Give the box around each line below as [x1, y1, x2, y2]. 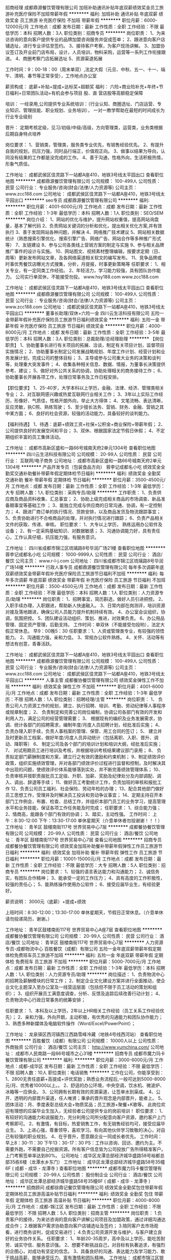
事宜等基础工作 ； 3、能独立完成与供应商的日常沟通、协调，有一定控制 [14, 502, 162, 508]
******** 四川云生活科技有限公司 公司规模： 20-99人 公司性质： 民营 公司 [5, 451, 162, 457]
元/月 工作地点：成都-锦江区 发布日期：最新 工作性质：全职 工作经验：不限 [5, 1204, 161, 1209]
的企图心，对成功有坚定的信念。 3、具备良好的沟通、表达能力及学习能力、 [5, 1248, 161, 1254]
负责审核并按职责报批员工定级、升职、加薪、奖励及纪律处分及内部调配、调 [5, 773, 161, 779]
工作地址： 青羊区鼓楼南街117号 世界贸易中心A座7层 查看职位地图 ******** [5, 927, 163, 933]
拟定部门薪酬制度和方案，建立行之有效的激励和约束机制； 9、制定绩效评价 [9, 754, 165, 760]
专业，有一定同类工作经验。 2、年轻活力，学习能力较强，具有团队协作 [9, 268, 157, 273]
